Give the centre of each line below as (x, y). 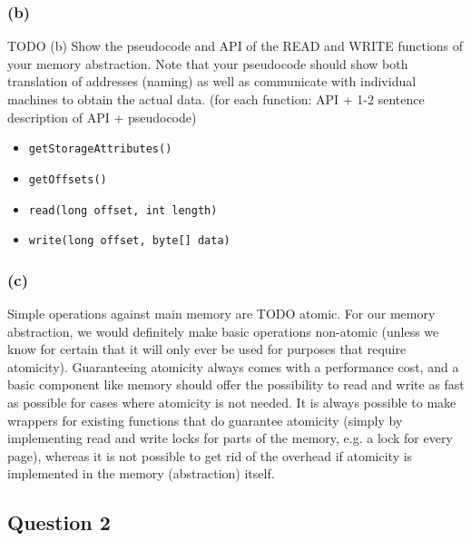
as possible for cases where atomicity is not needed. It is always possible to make (232, 402)
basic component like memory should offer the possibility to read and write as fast (236, 384)
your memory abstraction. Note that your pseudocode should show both (208, 63)
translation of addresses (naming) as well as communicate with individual (212, 81)
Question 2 (59, 522)
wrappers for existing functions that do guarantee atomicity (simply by (205, 420)
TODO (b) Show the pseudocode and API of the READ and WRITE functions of (235, 46)
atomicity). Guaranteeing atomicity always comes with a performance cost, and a (233, 366)
